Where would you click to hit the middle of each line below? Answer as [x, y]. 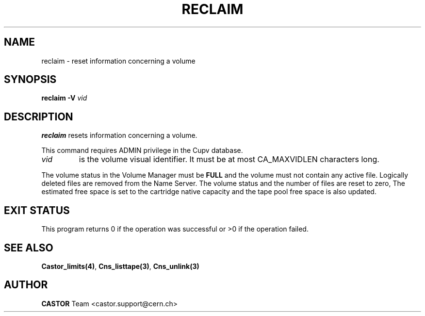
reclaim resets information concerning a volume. [119, 135]
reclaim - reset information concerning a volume [118, 61]
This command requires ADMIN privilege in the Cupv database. [142, 150]
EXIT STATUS [37, 210]
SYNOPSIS [30, 80]
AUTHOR [26, 285]
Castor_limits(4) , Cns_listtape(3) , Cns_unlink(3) [120, 266]
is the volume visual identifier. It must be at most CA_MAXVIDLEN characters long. [229, 159]
